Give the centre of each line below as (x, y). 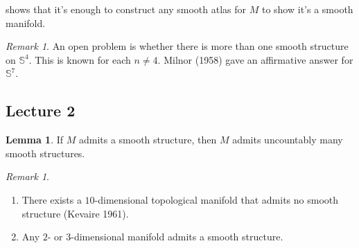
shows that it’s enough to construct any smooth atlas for (126, 9)
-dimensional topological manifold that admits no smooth (217, 199)
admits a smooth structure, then (148, 140)
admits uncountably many (288, 140)
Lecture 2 (41, 110)
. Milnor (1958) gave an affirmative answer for (255, 59)
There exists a (52, 199)
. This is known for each (80, 59)
